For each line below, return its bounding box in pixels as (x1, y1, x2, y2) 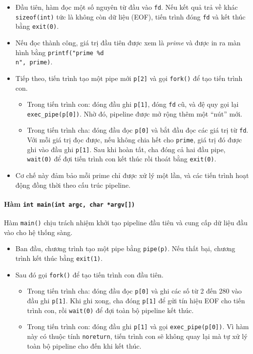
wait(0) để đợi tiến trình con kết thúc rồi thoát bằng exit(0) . (27, 154, 216, 164)
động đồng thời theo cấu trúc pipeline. (15, 179, 131, 190)
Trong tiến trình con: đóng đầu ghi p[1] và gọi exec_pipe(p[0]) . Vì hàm (27, 321, 249, 332)
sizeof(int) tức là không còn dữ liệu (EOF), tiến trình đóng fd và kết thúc (15, 11, 246, 21)
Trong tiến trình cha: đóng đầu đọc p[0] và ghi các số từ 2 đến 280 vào (27, 286, 242, 296)
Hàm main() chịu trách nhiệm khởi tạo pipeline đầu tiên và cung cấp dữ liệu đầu (4, 217, 248, 228)
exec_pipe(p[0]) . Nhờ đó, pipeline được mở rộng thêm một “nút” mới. (27, 108, 242, 118)
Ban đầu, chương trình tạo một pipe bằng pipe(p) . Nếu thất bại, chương (15, 243, 235, 254)
